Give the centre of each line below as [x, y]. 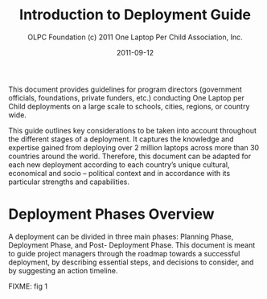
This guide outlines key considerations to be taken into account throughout [133, 130]
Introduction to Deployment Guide [135, 15]
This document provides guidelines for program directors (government [125, 89]
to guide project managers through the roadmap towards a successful [124, 253]
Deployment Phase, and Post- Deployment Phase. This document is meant [132, 245]
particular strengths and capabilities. [69, 182]
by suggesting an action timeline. [63, 270]
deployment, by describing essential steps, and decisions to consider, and [131, 262]
